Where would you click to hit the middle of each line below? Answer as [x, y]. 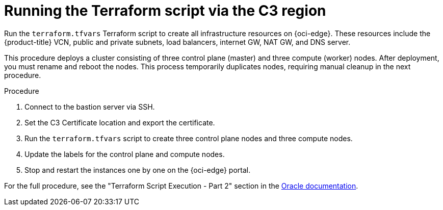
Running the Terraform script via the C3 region [165, 11]
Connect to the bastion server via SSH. [90, 107]
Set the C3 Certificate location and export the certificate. [120, 122]
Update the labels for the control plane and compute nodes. [125, 154]
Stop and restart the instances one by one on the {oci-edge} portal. [138, 170]
